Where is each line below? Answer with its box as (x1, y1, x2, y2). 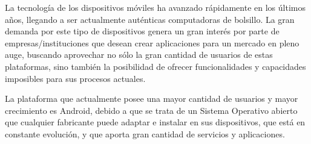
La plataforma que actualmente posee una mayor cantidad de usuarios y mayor (5, 92, 298, 105)
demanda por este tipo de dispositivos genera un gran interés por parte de (5, 25, 280, 37)
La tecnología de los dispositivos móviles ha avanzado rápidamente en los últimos (5, 1, 306, 13)
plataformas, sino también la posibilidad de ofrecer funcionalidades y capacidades (5, 60, 306, 72)
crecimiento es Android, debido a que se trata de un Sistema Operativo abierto (5, 104, 298, 116)
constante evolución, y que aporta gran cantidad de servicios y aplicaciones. (5, 127, 285, 140)
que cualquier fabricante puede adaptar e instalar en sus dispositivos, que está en (5, 116, 306, 128)
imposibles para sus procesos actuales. (5, 72, 146, 84)
